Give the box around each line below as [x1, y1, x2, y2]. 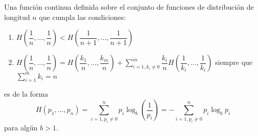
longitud [4, 11, 30, 22]
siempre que [215, 57, 253, 67]
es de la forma [4, 88, 49, 99]
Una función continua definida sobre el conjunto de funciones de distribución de [4, 2, 254, 12]
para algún [4, 122, 38, 133]
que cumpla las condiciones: [39, 11, 126, 22]
